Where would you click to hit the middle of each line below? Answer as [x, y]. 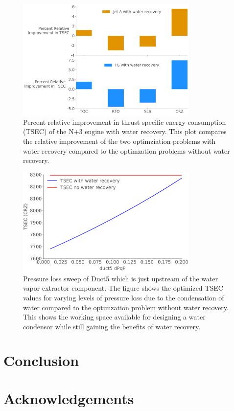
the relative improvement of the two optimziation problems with [119, 141]
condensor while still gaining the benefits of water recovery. [112, 326]
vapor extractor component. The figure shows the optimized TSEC [123, 288]
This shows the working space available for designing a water [114, 317]
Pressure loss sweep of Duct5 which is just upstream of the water [121, 278]
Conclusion [41, 360]
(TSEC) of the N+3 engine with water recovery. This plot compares [125, 131]
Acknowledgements [69, 398]
